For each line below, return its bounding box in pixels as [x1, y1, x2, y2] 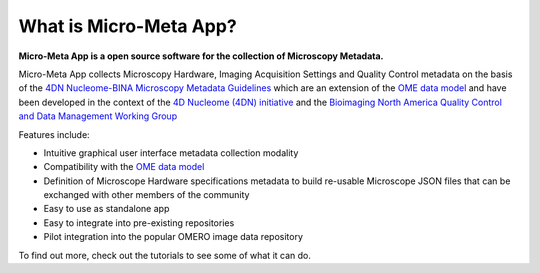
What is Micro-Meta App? [18, 15, 237, 37]
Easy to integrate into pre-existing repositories [43, 216, 235, 229]
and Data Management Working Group [18, 110, 178, 122]
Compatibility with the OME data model [43, 161, 205, 173]
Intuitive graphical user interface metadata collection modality [43, 146, 299, 159]
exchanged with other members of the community [43, 189, 250, 201]
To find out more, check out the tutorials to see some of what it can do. [18, 249, 312, 261]
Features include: [18, 128, 90, 140]
